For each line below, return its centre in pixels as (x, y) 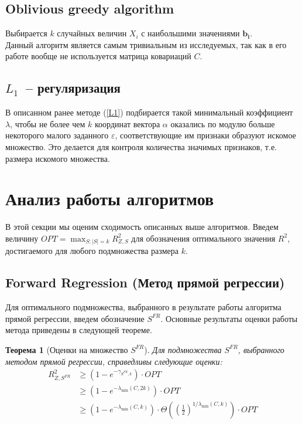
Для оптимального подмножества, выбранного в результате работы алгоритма (143, 307)
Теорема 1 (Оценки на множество (67, 349)
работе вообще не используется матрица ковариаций (98, 56)
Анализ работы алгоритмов (110, 199)
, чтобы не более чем (48, 123)
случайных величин (92, 33)
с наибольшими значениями (191, 33)
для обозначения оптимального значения (203, 238)
